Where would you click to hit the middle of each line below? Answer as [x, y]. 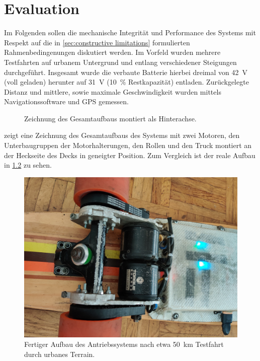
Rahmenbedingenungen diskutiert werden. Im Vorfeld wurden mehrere [112, 52]
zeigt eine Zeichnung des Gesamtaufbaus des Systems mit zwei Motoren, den [122, 135]
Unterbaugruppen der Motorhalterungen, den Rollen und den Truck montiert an [128, 145]
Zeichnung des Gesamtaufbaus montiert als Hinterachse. [110, 118]
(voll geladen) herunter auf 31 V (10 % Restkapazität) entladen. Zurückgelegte [126, 82]
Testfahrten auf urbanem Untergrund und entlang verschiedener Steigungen [120, 62]
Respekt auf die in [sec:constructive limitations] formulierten [97, 42]
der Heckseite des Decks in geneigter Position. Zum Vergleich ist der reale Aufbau [130, 155]
